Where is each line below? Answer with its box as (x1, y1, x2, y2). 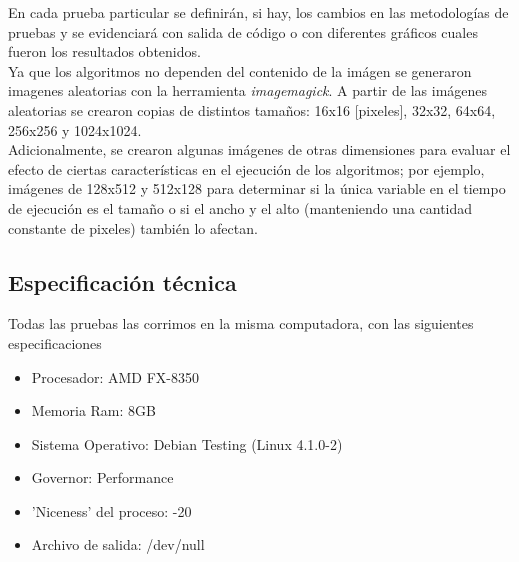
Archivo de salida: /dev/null (31, 534, 205, 555)
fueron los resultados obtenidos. (8, 41, 201, 62)
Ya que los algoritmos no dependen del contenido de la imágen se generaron (8, 60, 472, 81)
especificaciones (8, 332, 102, 353)
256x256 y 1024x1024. (8, 119, 142, 140)
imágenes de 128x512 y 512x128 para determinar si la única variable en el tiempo (8, 178, 506, 199)
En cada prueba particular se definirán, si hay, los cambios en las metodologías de (8, 2, 509, 22)
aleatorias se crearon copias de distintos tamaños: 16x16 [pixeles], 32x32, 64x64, (8, 99, 496, 120)
